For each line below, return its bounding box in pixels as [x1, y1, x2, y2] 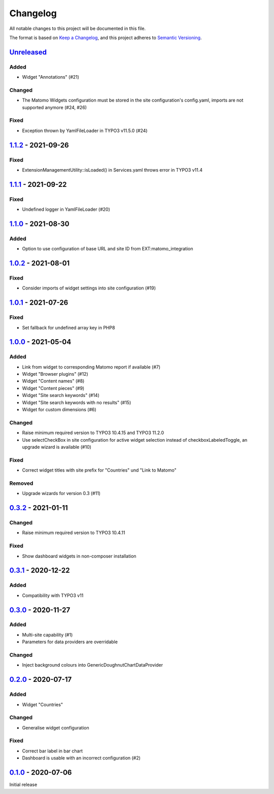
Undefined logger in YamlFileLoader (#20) [22, 206, 110, 213]
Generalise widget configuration [22, 724, 89, 731]
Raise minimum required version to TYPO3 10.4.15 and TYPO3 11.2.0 [22, 429, 164, 436]
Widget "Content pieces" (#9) [22, 385, 85, 391]
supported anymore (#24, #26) [22, 104, 87, 110]
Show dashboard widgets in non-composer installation [22, 553, 136, 559]
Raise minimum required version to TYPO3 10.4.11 [22, 530, 125, 536]
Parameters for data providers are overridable [22, 639, 118, 645]
